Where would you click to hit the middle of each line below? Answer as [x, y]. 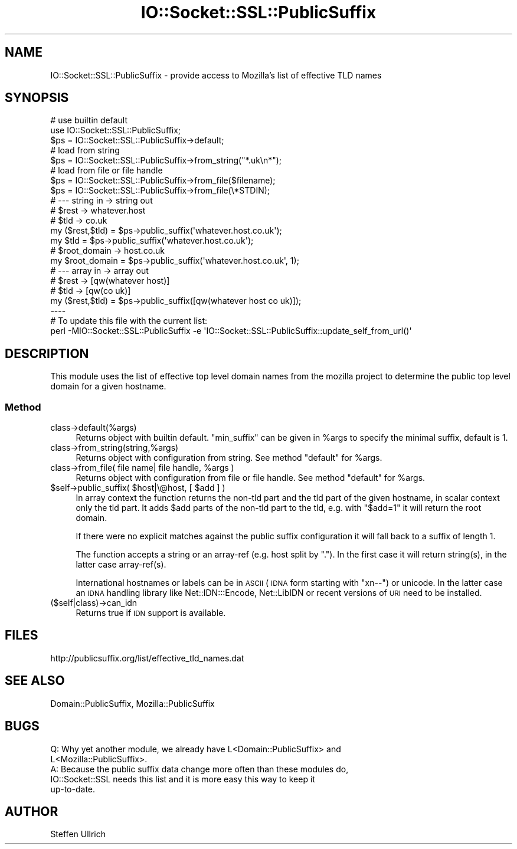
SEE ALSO [35, 681]
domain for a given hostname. [108, 386]
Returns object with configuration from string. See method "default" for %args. [229, 458]
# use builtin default [89, 120]
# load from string [85, 150]
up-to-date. [73, 789]
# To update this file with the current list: [129, 321]
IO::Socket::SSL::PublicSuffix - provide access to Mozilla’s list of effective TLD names [216, 75]
